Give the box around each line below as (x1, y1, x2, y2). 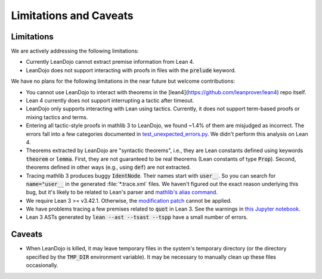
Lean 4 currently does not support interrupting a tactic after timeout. (26, 97, 194, 104)
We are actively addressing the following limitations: (11, 48, 139, 55)
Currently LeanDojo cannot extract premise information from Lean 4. (26, 58, 194, 66)
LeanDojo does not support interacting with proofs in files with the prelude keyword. (26, 66, 236, 74)
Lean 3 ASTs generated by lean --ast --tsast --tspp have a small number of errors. (26, 213, 248, 221)
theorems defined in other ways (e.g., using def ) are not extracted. (26, 164, 191, 171)
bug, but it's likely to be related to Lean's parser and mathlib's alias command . (26, 188, 218, 196)
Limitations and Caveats (11, 9, 134, 22)
